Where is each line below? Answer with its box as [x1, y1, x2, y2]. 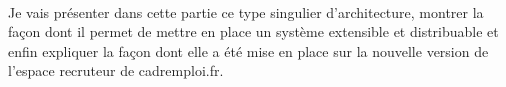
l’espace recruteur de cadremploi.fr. [8, 60, 224, 81]
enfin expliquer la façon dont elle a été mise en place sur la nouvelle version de [8, 40, 489, 61]
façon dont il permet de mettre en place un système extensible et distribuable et [8, 21, 499, 42]
